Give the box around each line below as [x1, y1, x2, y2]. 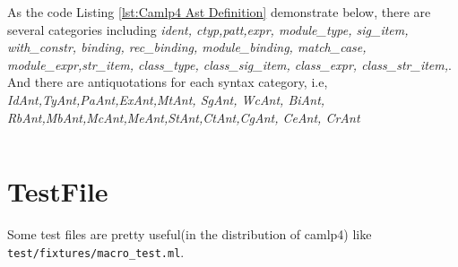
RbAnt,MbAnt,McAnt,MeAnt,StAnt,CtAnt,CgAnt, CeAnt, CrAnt [7, 108, 360, 126]
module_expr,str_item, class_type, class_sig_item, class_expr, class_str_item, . [7, 55, 452, 73]
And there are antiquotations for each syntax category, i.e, [7, 73, 328, 91]
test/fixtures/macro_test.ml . [7, 242, 185, 261]
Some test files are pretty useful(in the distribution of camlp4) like [7, 225, 372, 244]
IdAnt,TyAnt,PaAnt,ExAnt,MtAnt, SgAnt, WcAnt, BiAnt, [7, 90, 325, 108]
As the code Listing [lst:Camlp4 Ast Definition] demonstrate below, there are [7, 3, 431, 21]
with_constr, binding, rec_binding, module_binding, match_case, [7, 38, 367, 56]
